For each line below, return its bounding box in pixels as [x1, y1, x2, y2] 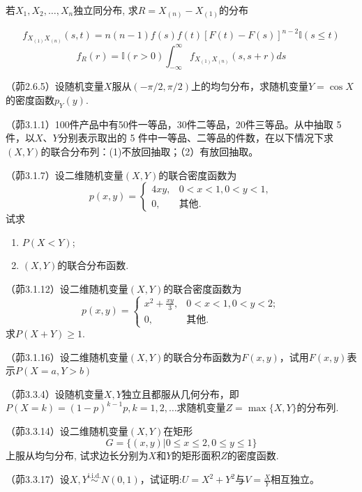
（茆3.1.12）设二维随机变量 [6, 281, 128, 295]
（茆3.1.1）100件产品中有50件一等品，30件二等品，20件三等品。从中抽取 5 [6, 116, 342, 131]
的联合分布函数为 [163, 349, 242, 364]
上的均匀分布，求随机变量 [190, 79, 308, 93]
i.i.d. [87, 472, 101, 479]
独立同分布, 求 [73, 3, 138, 17]
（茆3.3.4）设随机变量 [6, 386, 104, 401]
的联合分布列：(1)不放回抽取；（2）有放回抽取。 [40, 144, 259, 158]
